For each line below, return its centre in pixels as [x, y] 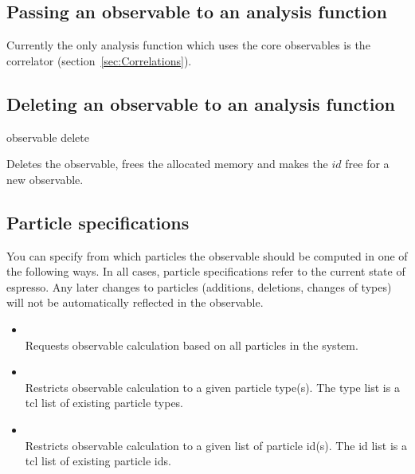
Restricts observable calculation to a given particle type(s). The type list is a [212, 387]
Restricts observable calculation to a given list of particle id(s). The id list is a [216, 445]
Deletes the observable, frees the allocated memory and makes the [167, 164]
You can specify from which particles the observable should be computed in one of [207, 255]
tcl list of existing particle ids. [98, 461]
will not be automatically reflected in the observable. [135, 302]
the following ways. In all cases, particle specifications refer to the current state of [206, 271]
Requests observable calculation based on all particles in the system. [192, 345]
